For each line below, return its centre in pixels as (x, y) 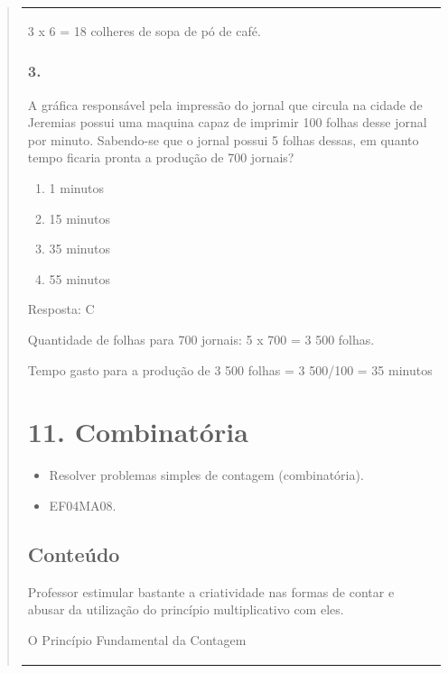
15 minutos (79, 218)
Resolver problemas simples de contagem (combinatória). (206, 475)
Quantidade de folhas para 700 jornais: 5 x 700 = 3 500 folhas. (201, 339)
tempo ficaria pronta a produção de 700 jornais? (161, 157)
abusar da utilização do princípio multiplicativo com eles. (186, 609)
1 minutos (76, 187)
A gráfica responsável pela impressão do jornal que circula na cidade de (225, 104)
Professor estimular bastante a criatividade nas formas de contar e (211, 591)
